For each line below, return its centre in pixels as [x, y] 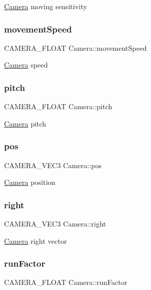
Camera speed [26, 65]
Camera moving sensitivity [46, 6]
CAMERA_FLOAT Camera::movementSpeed [75, 47]
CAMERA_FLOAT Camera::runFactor [66, 282]
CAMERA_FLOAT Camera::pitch [58, 106]
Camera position [30, 182]
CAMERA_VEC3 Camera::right [55, 224]
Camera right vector [36, 240]
